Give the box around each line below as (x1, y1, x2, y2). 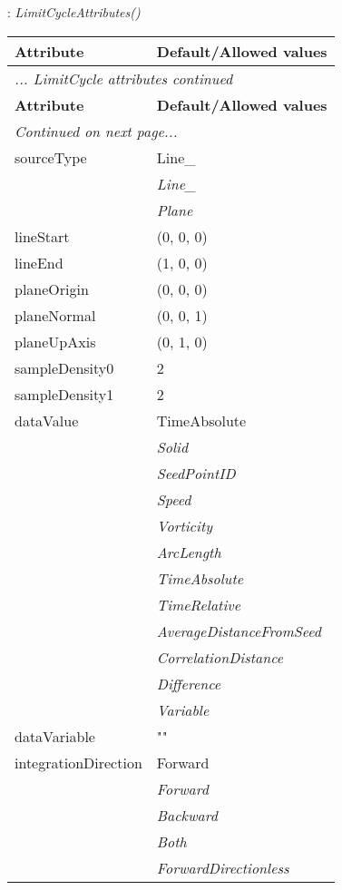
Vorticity (156, 514, 212, 536)
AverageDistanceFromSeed (156, 620, 322, 641)
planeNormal (15, 304, 96, 326)
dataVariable (15, 725, 95, 747)
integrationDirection (15, 751, 142, 773)
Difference (156, 672, 221, 694)
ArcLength (156, 541, 221, 562)
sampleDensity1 (15, 383, 114, 405)
